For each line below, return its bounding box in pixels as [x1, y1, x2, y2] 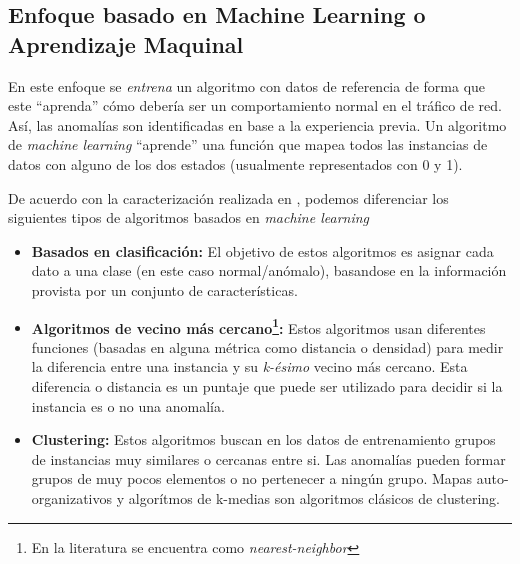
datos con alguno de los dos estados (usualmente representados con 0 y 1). [8, 153, 463, 174]
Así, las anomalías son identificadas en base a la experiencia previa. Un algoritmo [8, 114, 507, 135]
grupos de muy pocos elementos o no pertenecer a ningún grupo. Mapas [31, 468, 473, 489]
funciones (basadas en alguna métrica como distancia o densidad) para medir [31, 336, 504, 357]
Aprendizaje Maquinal [8, 28, 244, 59]
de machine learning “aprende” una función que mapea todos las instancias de [8, 134, 488, 155]
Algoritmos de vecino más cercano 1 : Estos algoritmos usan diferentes [31, 314, 486, 338]
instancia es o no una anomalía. [31, 395, 225, 416]
